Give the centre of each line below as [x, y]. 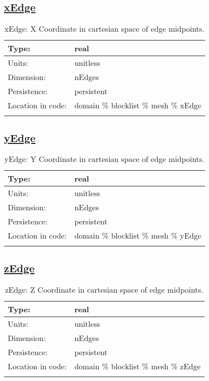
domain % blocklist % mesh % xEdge [138, 105]
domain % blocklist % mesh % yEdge [138, 236]
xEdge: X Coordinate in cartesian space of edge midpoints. [104, 29]
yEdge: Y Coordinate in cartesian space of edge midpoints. [104, 159]
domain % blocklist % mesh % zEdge [138, 366]
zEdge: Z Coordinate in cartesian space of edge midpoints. [104, 289]
